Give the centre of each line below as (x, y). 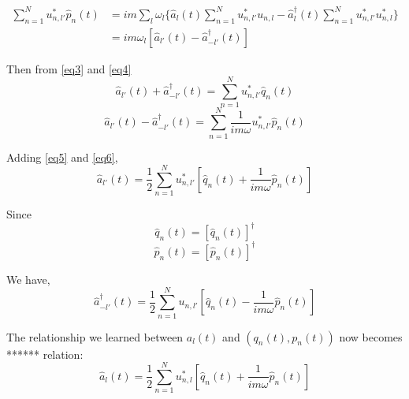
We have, (28, 279)
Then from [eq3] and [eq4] (69, 68)
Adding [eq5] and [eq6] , (62, 157)
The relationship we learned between (95, 336)
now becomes (371, 336)
